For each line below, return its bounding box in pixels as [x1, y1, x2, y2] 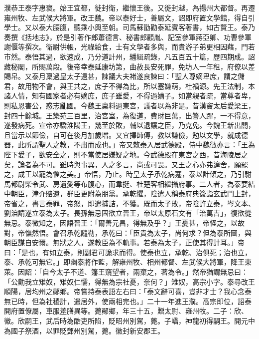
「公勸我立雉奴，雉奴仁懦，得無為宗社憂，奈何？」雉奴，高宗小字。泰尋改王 [4, 276, 255, 287]
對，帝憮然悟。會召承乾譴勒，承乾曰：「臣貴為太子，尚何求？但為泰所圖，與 [4, 227, 252, 238]
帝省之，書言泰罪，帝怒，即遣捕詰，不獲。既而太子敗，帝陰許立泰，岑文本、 [4, 198, 255, 208]
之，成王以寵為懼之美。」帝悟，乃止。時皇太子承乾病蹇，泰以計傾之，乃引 [4, 169, 245, 179]
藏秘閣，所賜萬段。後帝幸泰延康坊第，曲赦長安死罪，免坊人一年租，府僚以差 [4, 61, 255, 71]
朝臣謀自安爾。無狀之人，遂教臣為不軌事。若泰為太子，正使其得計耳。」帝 [4, 237, 245, 248]
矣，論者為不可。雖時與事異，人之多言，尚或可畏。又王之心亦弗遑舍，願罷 [4, 159, 248, 169]
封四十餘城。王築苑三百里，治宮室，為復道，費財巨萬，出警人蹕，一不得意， [4, 110, 255, 120]
